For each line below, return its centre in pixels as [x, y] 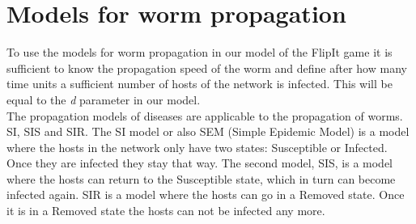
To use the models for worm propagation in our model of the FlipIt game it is [200, 52]
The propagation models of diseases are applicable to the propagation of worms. [205, 115]
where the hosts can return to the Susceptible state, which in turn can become [201, 178]
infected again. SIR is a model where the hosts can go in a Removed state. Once [206, 194]
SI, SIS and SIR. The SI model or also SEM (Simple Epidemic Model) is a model [208, 131]
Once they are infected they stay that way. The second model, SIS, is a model [200, 163]
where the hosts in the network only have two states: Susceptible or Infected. [197, 147]
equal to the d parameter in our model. [104, 99]
